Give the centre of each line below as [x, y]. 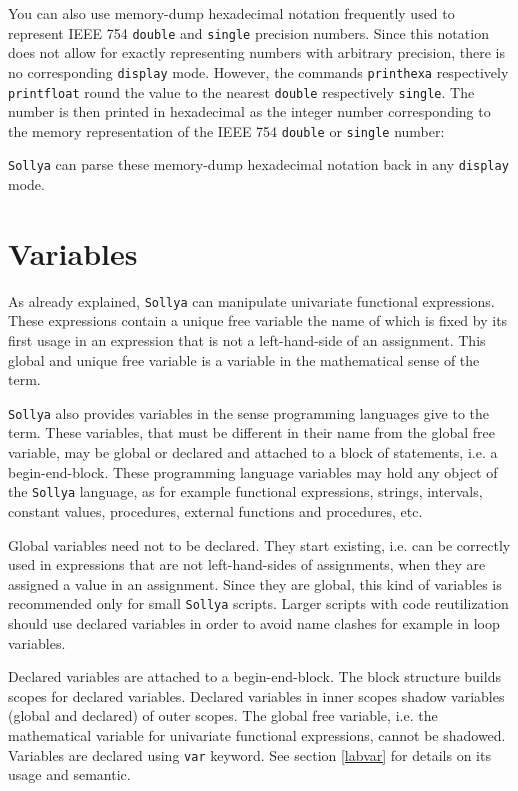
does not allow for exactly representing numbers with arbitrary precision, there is [256, 52]
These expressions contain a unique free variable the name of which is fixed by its [258, 320]
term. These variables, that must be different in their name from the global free [251, 432]
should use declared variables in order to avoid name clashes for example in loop [254, 622]
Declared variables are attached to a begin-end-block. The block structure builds [254, 676]
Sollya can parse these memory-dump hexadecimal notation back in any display [258, 164]
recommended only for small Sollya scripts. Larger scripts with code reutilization [258, 603]
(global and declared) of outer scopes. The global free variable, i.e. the [223, 715]
